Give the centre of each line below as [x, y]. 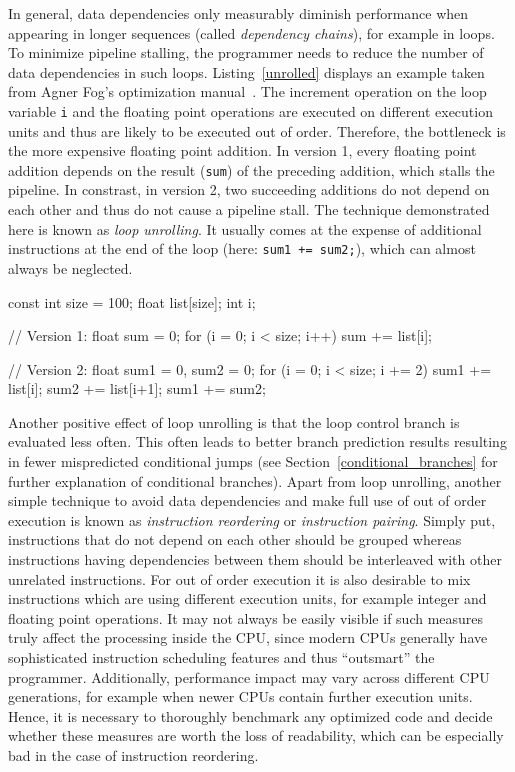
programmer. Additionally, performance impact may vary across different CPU [249, 676]
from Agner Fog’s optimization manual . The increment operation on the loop [247, 91]
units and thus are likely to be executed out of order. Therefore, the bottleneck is [257, 130]
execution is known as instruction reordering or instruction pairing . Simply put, [252, 519]
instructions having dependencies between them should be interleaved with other [255, 559]
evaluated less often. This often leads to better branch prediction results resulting [257, 441]
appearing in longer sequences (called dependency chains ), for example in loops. [251, 32]
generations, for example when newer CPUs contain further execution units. [240, 696]
